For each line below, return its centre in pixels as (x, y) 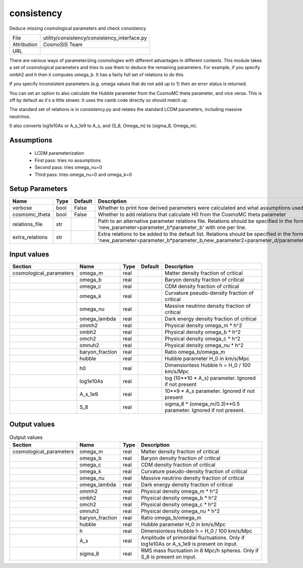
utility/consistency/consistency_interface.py (95, 38)
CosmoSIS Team (63, 44)
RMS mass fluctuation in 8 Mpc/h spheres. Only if (200, 550)
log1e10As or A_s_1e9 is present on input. (189, 544)
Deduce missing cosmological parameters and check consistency (78, 28)
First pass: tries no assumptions (68, 160)
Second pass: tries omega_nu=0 (68, 167)
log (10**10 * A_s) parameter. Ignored (210, 378)
